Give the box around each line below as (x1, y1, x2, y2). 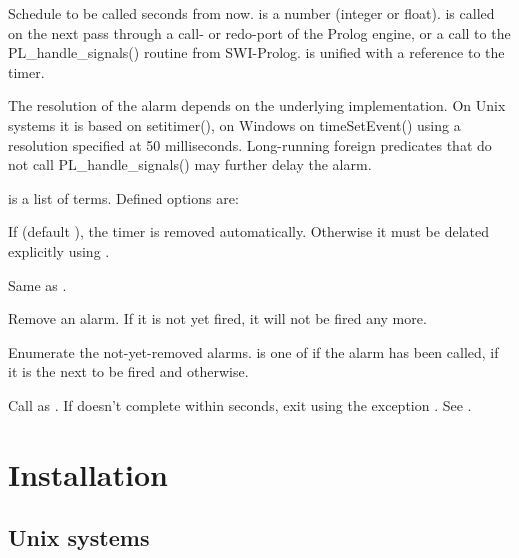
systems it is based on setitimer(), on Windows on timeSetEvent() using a (8, 114, 461, 135)
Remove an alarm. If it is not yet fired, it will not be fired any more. (8, 308, 427, 329)
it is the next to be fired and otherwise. (8, 361, 249, 382)
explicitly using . (8, 240, 110, 261)
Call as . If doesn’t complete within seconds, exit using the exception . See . (8, 394, 472, 415)
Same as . (8, 274, 67, 295)
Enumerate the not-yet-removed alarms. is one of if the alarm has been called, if (8, 341, 499, 362)
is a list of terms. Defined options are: (8, 187, 239, 208)
